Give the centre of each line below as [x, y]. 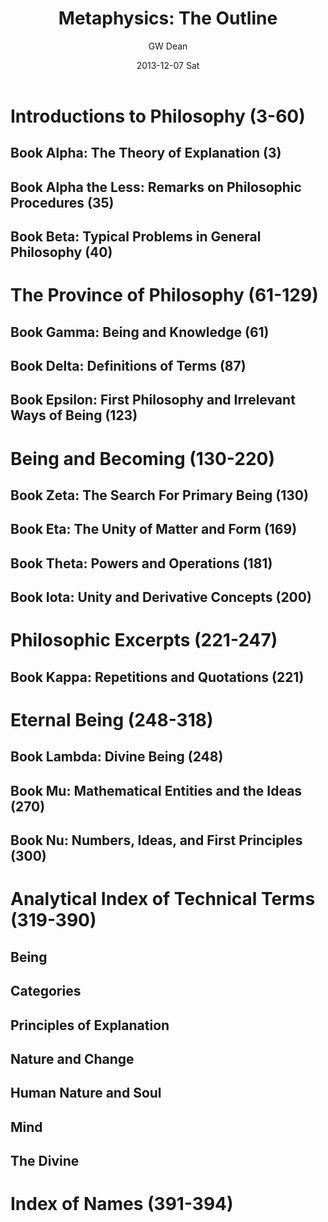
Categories [46, 991]
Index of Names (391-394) [122, 1204]
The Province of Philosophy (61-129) [164, 295]
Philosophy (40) [61, 252]
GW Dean [168, 46]
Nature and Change [72, 1058]
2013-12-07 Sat [168, 65]
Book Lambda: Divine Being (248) [117, 757]
